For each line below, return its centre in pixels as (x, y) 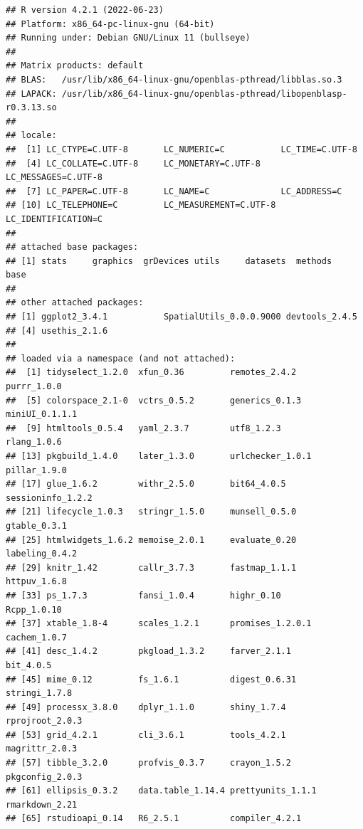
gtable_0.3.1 (36, 526)
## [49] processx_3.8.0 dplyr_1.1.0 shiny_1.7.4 (146, 707)
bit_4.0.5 (29, 665)
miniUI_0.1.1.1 (42, 414)
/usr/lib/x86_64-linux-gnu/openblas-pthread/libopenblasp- (204, 94)
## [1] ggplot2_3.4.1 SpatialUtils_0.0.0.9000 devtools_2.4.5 (181, 317)
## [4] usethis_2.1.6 (57, 331)
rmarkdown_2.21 (42, 804)
